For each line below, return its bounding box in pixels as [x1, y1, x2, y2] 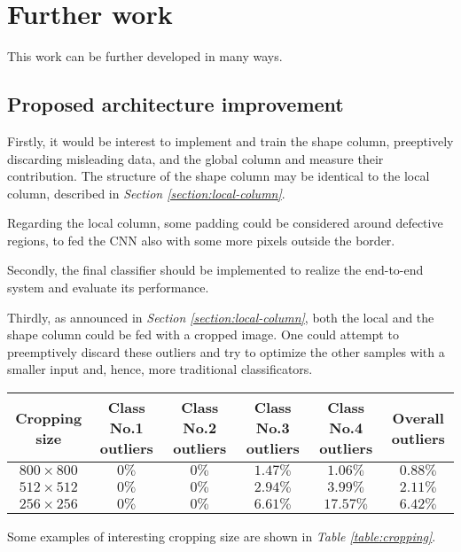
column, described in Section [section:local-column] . [7, 183, 285, 202]
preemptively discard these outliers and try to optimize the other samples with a [7, 342, 445, 361]
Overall [392, 407, 444, 428]
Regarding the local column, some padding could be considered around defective [7, 214, 443, 232]
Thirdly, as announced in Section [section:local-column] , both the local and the [7, 307, 434, 326]
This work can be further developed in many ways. [7, 47, 283, 66]
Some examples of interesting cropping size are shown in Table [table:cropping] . [7, 527, 436, 546]
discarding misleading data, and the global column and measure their [7, 149, 384, 167]
